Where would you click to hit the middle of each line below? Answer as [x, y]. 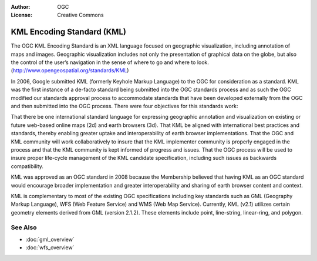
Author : [21, 7]
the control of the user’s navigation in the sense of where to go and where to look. [110, 62]
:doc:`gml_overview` [50, 239]
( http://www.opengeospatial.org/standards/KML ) [70, 71]
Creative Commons [80, 15]
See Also [24, 227]
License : [21, 15]
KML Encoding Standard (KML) [68, 32]
